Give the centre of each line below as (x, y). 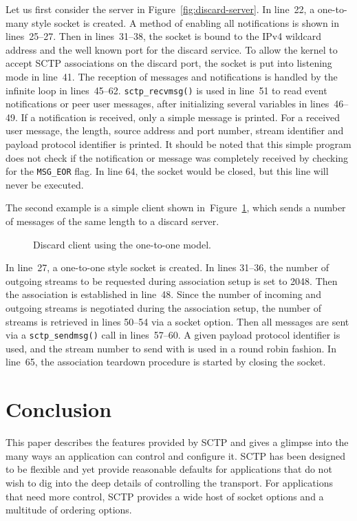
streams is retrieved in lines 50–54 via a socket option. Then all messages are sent (177, 321)
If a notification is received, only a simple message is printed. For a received (181, 117)
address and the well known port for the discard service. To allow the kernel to (172, 49)
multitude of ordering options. (69, 510)
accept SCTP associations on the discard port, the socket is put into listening (169, 63)
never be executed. (45, 184)
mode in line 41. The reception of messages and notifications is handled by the (172, 76)
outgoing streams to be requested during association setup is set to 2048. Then (172, 280)
